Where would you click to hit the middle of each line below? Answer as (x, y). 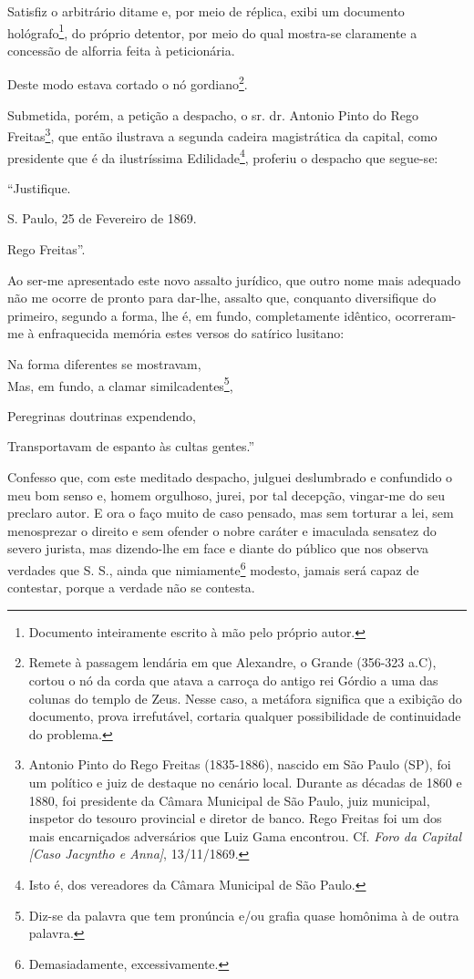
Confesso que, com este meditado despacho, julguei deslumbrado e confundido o (230, 476)
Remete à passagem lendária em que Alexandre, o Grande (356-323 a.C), (232, 662)
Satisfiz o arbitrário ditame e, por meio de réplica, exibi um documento (206, 11)
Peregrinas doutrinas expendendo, (102, 415)
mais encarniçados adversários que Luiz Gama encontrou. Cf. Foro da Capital (245, 835)
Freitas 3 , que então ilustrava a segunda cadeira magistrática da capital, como (222, 134)
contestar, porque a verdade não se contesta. (131, 587)
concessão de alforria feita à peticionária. (121, 50)
